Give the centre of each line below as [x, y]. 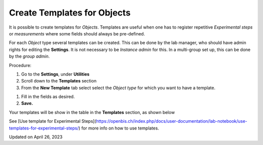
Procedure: [20, 65]
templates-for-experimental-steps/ [44, 128]
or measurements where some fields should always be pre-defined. [77, 33]
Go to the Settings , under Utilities [55, 74]
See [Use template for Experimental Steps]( [53, 121]
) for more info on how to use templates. [119, 128]
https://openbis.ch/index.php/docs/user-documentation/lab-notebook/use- [172, 121]
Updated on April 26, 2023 [36, 137]
